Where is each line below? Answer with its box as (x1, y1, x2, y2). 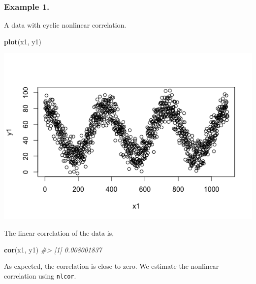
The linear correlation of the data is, (4, 228, 114, 238)
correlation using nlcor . (4, 270, 76, 281)
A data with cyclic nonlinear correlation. (4, 20, 127, 30)
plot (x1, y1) (4, 36, 41, 46)
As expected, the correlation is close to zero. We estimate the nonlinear (4, 261, 219, 271)
